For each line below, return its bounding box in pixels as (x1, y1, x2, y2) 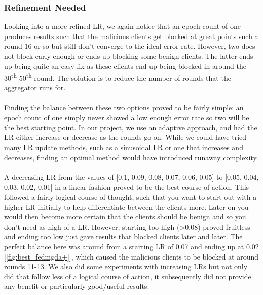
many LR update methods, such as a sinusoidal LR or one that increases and (4, 142, 243, 152)
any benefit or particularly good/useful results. (4, 281, 149, 291)
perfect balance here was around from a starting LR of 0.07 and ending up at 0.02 (4, 241, 259, 251)
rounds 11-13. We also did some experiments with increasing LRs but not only (4, 261, 248, 272)
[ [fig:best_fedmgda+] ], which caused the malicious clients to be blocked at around (4, 251, 259, 262)
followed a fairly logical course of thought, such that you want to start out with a (4, 191, 257, 202)
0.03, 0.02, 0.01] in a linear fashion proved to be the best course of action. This (4, 181, 249, 192)
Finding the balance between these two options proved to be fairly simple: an (4, 102, 244, 113)
